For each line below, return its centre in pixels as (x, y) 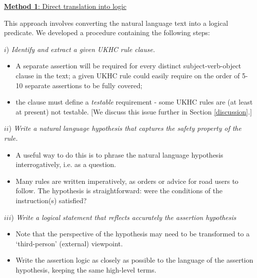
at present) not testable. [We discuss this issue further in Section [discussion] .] (134, 111)
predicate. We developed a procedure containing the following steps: (107, 32)
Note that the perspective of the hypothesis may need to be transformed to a (132, 234)
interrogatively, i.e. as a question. (66, 164)
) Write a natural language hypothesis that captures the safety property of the (125, 128)
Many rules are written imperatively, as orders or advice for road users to (127, 181)
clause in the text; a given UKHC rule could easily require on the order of (128, 75)
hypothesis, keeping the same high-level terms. (86, 269)
